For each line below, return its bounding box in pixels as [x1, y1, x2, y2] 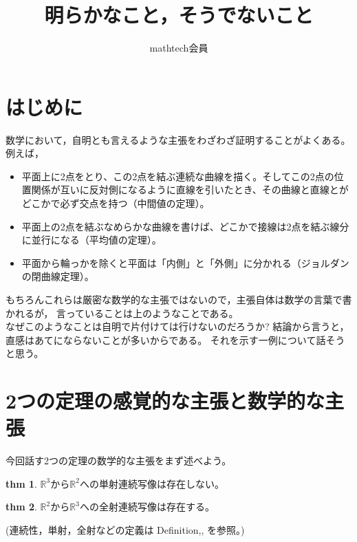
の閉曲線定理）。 [21, 269, 94, 283]
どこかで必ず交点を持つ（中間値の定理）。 [21, 196, 210, 210]
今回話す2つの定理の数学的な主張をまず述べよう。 [6, 453, 232, 468]
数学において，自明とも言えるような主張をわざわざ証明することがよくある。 [6, 132, 351, 147]
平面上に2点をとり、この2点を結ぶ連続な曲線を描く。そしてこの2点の [21, 169, 334, 183]
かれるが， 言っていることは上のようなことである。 [6, 305, 239, 320]
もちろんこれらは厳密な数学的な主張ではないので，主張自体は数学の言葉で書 [6, 292, 352, 306]
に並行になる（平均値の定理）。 [21, 232, 162, 247]
